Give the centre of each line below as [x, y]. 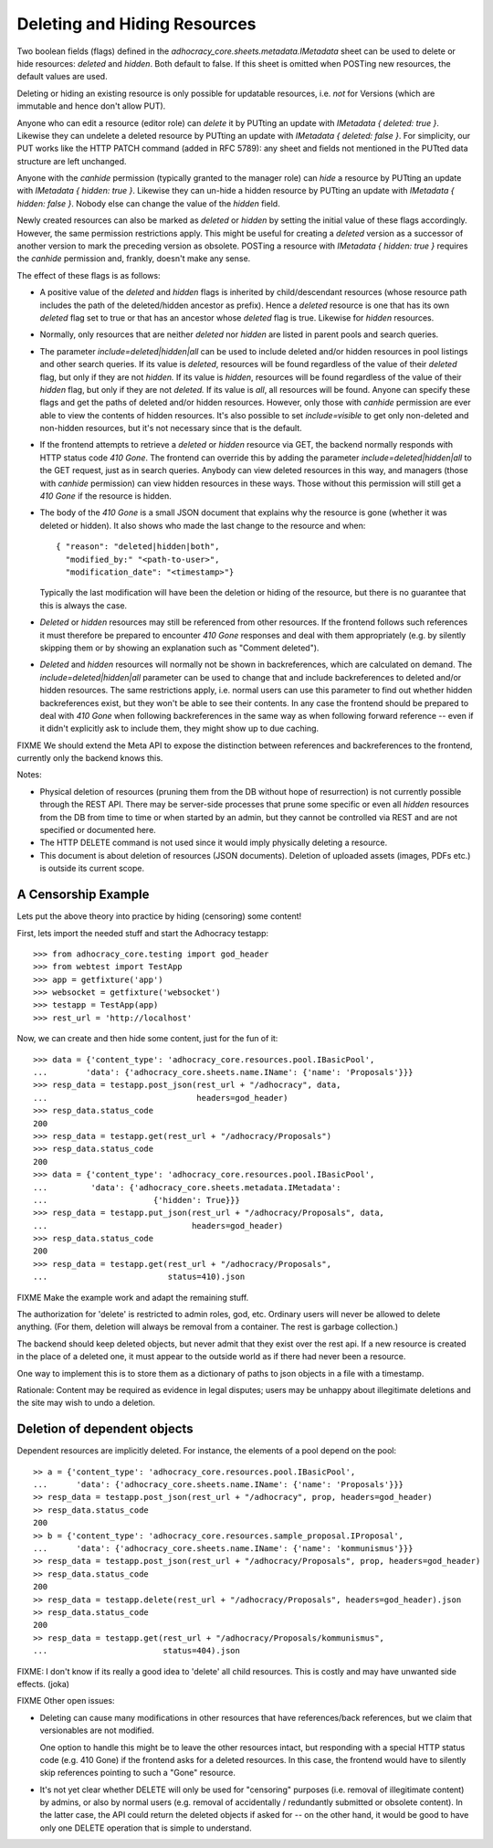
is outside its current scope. [92, 869]
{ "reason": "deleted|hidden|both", [138, 547]
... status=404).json [137, 1651]
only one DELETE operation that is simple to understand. [146, 1828]
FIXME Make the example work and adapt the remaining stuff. [133, 1297]
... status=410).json [139, 1277]
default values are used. [63, 77]
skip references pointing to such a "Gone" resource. [138, 1773]
